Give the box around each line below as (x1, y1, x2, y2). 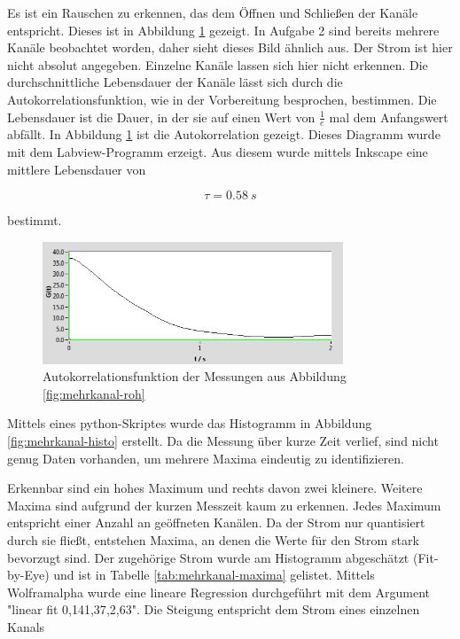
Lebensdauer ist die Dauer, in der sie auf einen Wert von (7, 107, 316, 126)
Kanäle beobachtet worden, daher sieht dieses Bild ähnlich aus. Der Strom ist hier (7, 38, 453, 57)
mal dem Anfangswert (329, 107, 448, 126)
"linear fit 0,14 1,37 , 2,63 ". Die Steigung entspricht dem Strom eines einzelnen (7, 600, 420, 619)
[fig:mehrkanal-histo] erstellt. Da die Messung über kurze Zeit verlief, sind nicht (7, 431, 439, 449)
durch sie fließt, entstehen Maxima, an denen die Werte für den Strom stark (7, 530, 419, 549)
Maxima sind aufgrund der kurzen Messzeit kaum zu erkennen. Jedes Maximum (7, 495, 441, 514)
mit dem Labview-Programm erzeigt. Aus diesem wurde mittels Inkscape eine (7, 142, 428, 160)
